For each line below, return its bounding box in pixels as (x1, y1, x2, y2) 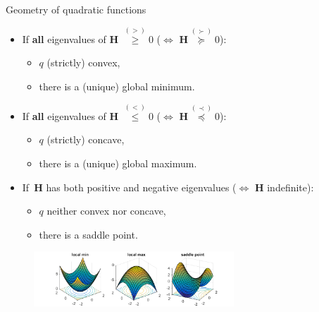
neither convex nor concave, (46, 203, 166, 218)
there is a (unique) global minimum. (39, 79, 195, 93)
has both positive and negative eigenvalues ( (46, 179, 237, 194)
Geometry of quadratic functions (6, 2, 146, 16)
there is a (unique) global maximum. (39, 156, 197, 170)
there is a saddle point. (39, 227, 138, 241)
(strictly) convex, (46, 55, 120, 70)
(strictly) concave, (46, 132, 125, 147)
